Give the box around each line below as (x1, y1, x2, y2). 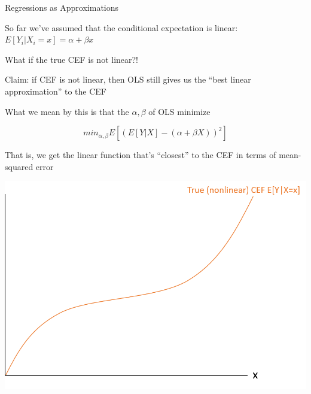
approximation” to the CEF (5, 84, 107, 97)
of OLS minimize (148, 105, 211, 117)
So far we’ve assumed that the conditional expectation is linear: (5, 21, 238, 34)
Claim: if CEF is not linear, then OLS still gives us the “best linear (5, 73, 251, 86)
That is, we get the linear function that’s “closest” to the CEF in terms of (5, 148, 276, 161)
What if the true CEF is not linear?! (5, 53, 139, 65)
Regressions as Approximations (5, 1, 119, 13)
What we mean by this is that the (5, 105, 129, 117)
